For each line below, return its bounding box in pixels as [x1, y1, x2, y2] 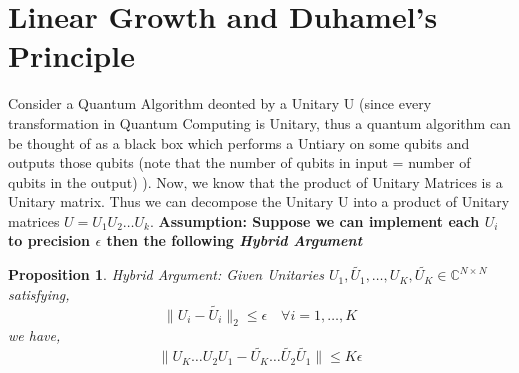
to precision [8, 230, 91, 251]
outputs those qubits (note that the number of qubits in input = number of [8, 152, 471, 173]
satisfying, [8, 283, 70, 304]
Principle [8, 35, 135, 76]
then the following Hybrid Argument [106, 230, 363, 251]
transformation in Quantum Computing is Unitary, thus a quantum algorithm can [8, 112, 511, 133]
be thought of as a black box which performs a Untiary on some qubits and [8, 132, 470, 153]
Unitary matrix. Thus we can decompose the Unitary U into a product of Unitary [8, 191, 510, 212]
